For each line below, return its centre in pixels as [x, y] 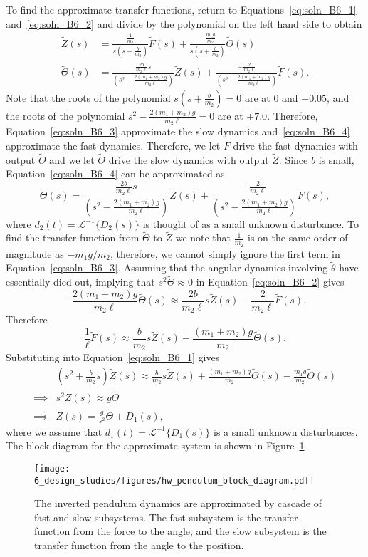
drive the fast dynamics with [295, 145]
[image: [52, 468]
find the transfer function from [73, 238]
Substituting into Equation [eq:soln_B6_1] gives [113, 357]
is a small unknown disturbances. [286, 431]
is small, [336, 159]
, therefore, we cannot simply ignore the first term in [225, 253]
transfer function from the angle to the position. [139, 545]
